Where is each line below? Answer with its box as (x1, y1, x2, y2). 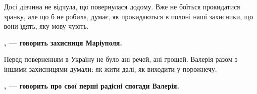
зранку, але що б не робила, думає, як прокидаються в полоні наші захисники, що (4, 11, 253, 21)
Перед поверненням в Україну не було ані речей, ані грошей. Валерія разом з (4, 54, 238, 64)
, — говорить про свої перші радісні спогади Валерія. (4, 80, 179, 91)
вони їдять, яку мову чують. (4, 21, 89, 31)
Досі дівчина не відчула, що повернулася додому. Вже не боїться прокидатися (4, 1, 240, 11)
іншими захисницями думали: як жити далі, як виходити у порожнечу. (4, 63, 217, 74)
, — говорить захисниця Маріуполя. (4, 37, 122, 47)
